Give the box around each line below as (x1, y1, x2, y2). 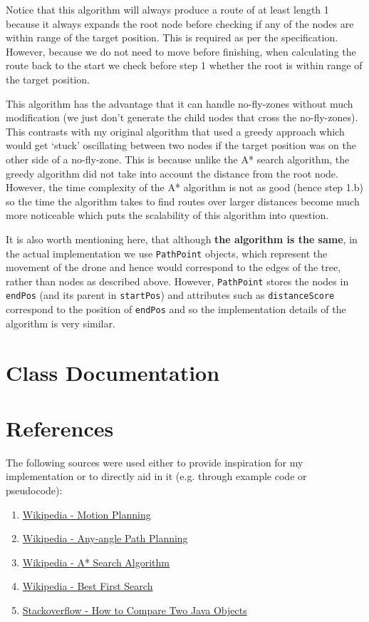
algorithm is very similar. (6, 315, 115, 330)
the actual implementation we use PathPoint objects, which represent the (6, 245, 328, 260)
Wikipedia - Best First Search (22, 578, 153, 593)
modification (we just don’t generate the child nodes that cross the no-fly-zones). (6, 110, 358, 125)
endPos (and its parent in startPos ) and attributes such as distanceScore (6, 287, 335, 302)
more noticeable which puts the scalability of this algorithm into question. (6, 208, 329, 223)
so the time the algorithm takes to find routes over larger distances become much (6, 193, 360, 208)
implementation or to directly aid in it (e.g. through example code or (6, 469, 307, 484)
